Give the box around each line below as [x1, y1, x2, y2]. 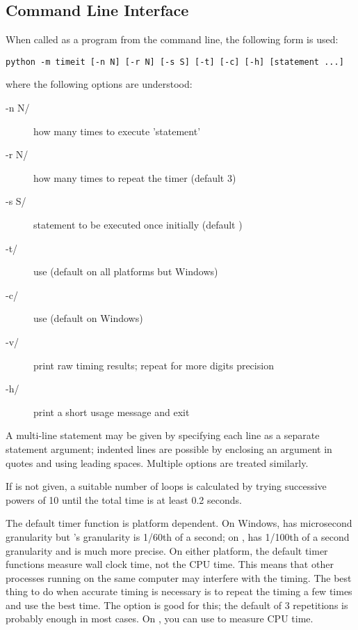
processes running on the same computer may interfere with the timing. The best [6, 570, 352, 585]
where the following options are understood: [6, 77, 193, 91]
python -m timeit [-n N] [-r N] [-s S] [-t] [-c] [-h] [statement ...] [6, 56, 344, 67]
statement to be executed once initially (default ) [33, 217, 243, 232]
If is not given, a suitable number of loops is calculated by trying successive [6, 479, 327, 493]
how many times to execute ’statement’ [33, 123, 201, 138]
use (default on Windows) [33, 311, 143, 325]
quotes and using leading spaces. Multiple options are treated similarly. [6, 455, 309, 470]
